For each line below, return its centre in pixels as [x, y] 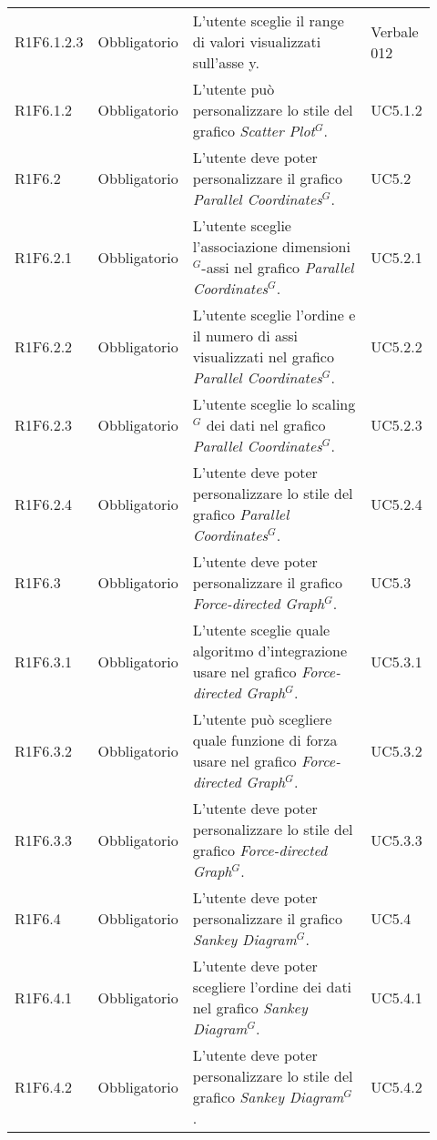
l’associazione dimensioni [271, 246]
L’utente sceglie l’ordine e [274, 315]
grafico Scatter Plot [254, 131]
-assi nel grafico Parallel [278, 267]
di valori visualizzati [257, 41]
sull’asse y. [226, 62]
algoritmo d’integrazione [270, 651]
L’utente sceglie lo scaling [274, 404]
